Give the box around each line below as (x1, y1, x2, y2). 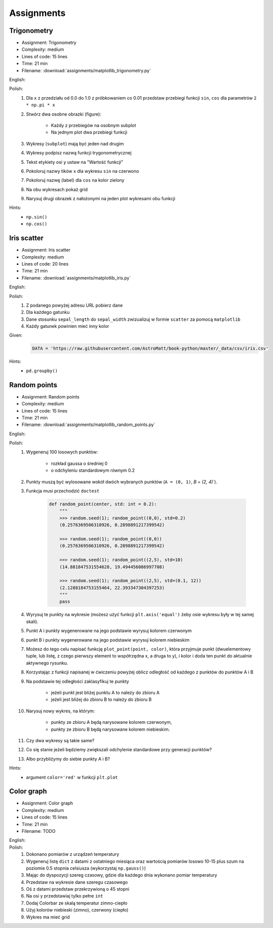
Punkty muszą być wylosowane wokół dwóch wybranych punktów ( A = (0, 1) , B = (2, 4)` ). (26, 479, 218, 485)
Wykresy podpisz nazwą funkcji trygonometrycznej (26, 150, 132, 156)
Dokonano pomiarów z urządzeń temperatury (26, 851, 120, 857)
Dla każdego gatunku (26, 309, 70, 315)
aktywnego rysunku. (26, 660, 68, 666)
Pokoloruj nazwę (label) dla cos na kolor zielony (26, 177, 125, 183)
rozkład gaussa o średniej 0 (51, 460, 108, 466)
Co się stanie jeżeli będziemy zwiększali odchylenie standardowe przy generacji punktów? (26, 747, 212, 753)
